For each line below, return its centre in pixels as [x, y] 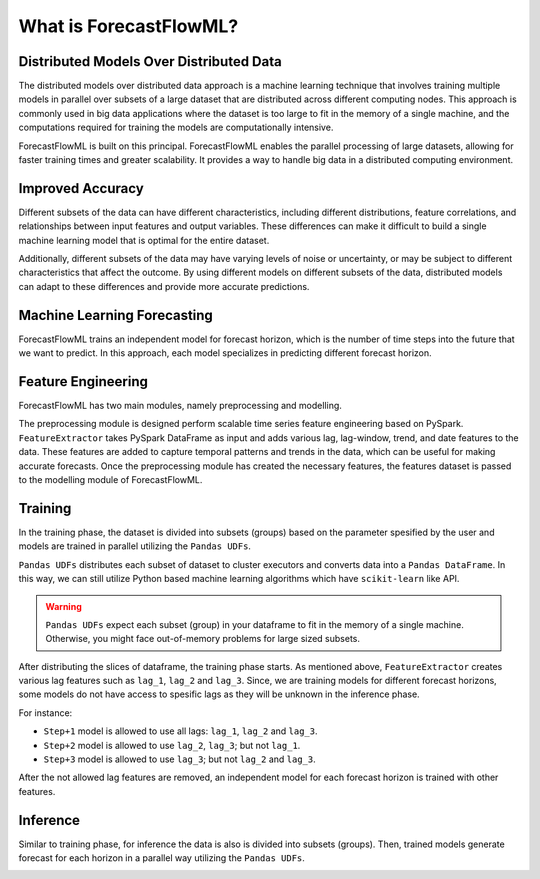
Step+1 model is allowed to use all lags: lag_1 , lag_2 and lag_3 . [181, 731]
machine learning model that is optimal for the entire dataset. [144, 240]
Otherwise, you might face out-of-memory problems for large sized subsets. [202, 639]
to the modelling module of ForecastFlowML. [110, 480]
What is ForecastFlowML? [128, 26]
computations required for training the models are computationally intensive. [176, 127]
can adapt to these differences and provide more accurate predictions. [164, 286]
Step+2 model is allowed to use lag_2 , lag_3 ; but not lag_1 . [172, 745]
